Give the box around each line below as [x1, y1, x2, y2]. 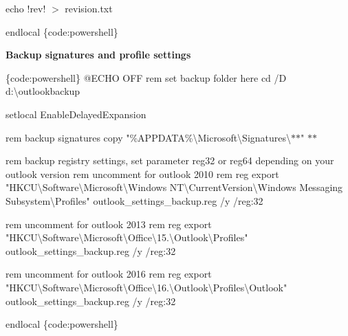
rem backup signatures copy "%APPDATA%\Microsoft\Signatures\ [6, 130, 292, 144]
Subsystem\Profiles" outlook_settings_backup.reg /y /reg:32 [6, 193, 263, 208]
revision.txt [65, 1, 113, 15]
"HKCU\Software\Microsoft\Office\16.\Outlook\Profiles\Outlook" [6, 280, 287, 294]
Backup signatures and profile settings [6, 47, 191, 62]
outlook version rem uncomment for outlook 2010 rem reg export [6, 166, 279, 181]
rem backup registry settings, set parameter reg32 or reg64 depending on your [6, 153, 334, 168]
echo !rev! [6, 1, 46, 15]
